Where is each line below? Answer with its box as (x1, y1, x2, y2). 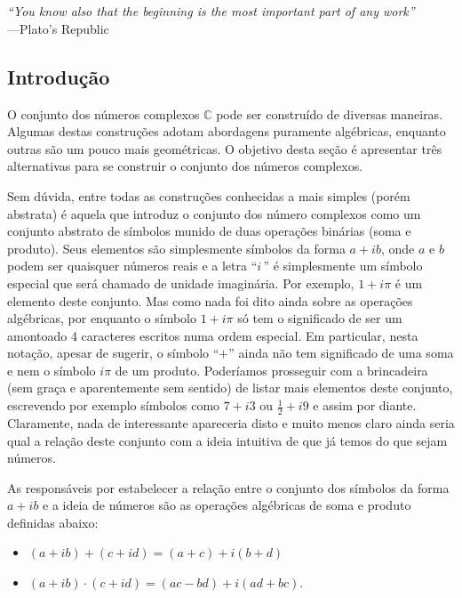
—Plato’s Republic (7, 19, 109, 37)
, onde (380, 238, 415, 257)
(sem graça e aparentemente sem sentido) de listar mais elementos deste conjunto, (7, 378, 453, 397)
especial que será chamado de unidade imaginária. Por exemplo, (7, 273, 354, 292)
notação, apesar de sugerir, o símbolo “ (7, 343, 219, 362)
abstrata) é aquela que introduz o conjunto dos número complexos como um (7, 204, 421, 222)
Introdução (7, 62, 110, 90)
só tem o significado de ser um (237, 309, 402, 327)
